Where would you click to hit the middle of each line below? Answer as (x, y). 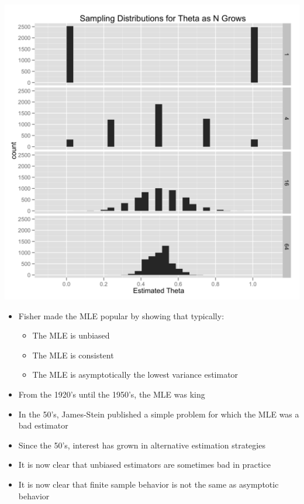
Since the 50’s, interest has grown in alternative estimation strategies (142, 445)
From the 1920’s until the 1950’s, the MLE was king (112, 394)
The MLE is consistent (73, 355)
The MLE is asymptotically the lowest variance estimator (135, 374)
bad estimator (43, 425)
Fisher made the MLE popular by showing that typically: (121, 315)
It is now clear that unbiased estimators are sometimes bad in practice (144, 465)
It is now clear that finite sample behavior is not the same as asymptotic (148, 484)
